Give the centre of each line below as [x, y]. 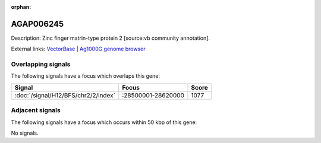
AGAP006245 [37, 24]
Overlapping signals [41, 64]
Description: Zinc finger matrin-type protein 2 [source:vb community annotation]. [111, 38]
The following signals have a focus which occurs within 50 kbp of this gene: [104, 122]
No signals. [25, 133]
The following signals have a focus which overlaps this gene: [86, 76]
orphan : [21, 7]
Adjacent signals [36, 110]
